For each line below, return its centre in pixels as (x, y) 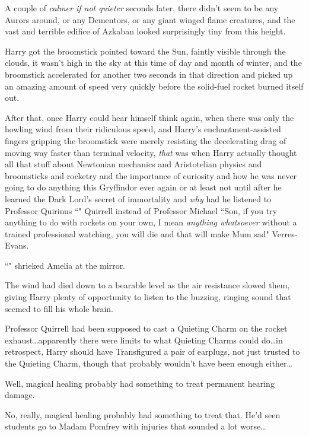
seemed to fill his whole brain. (59, 308)
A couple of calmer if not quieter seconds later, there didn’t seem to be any (142, 8)
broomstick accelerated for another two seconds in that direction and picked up (149, 74)
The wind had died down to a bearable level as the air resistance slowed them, (147, 285)
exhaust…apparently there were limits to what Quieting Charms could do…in (144, 340)
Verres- (285, 233)
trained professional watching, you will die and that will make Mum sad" (137, 233)
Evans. (17, 245)
